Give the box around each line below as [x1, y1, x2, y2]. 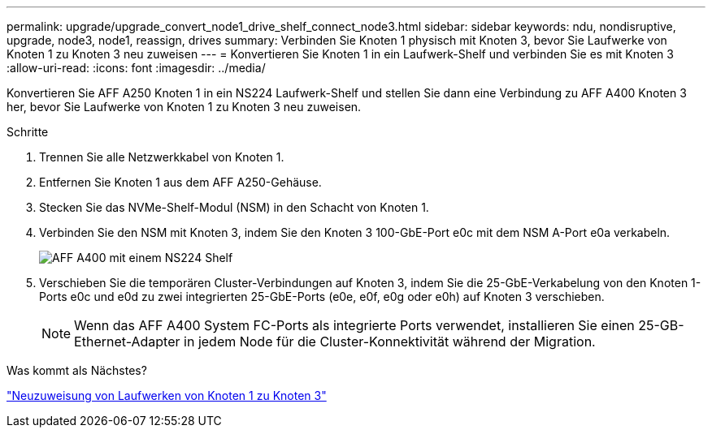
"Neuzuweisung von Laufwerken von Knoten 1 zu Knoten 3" [7, 389, 327, 402]
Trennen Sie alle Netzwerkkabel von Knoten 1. [39, 150, 284, 164]
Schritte [7, 125, 49, 139]
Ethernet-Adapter [74, 333, 180, 350]
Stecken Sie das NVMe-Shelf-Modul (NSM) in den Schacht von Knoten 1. [39, 200, 429, 214]
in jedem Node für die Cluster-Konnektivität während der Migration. [184, 333, 596, 350]
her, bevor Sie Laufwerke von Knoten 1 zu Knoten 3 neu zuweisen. [7, 100, 362, 114]
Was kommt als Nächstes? [7, 363, 147, 377]
